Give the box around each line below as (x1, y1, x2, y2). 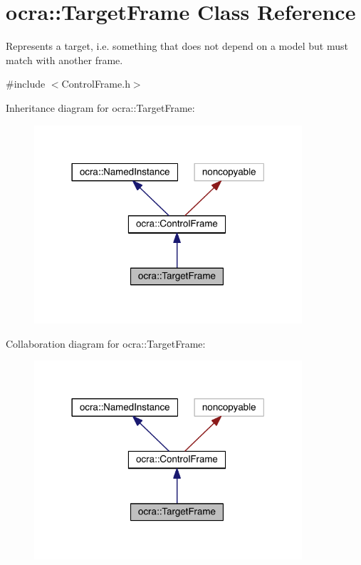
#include (6, 76, 46, 91)
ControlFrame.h (61, 76, 130, 91)
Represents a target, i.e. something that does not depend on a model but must (6, 38, 348, 53)
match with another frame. (6, 52, 123, 67)
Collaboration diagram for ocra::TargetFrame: (6, 336, 206, 351)
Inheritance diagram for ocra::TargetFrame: (6, 100, 195, 115)
